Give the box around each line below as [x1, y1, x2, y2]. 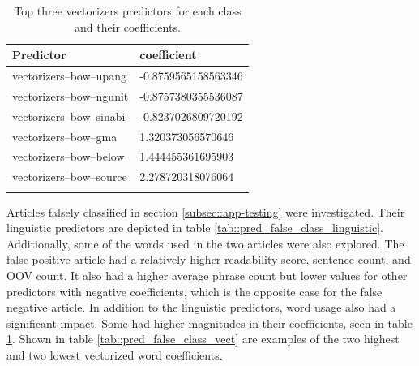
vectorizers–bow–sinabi [12, 107, 126, 124]
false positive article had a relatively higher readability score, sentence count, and [6, 251, 411, 268]
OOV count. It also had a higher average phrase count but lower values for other [6, 266, 408, 283]
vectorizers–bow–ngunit [12, 87, 129, 104]
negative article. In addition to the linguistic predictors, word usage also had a [6, 299, 396, 316]
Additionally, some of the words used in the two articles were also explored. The [6, 235, 404, 252]
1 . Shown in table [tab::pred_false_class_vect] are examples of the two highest [6, 330, 400, 347]
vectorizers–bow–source [12, 168, 127, 185]
